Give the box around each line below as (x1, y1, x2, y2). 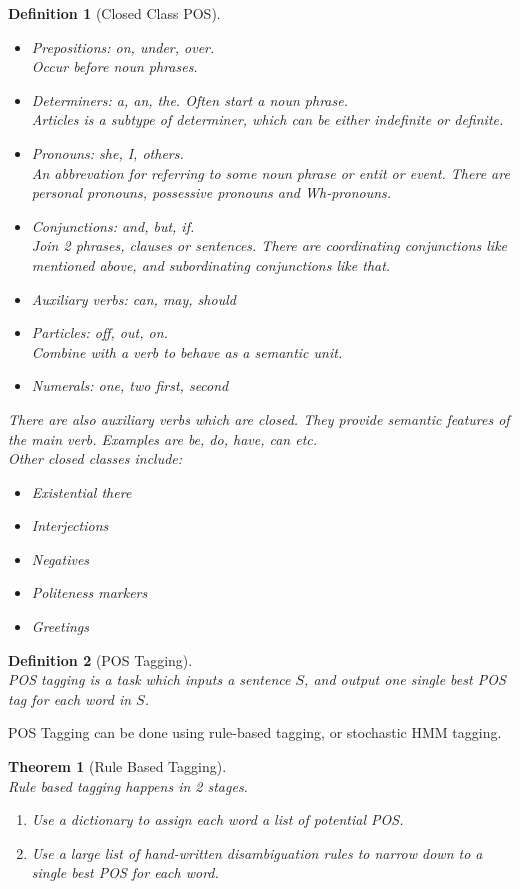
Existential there (31, 481, 132, 502)
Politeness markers (31, 582, 148, 603)
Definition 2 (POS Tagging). (8, 649, 193, 670)
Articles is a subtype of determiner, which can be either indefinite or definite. (31, 109, 504, 130)
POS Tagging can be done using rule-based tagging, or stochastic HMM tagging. (8, 722, 502, 743)
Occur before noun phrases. (31, 56, 198, 77)
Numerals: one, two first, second (31, 375, 229, 396)
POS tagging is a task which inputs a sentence (8, 669, 291, 690)
